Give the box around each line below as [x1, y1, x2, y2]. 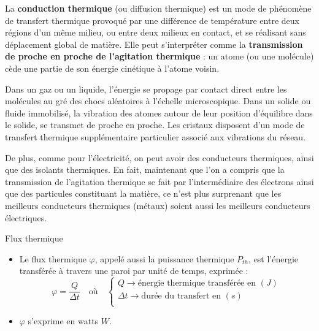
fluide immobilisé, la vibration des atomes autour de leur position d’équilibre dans [5, 106, 313, 119]
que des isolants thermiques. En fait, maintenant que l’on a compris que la [5, 163, 285, 176]
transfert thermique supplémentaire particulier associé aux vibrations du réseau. [5, 130, 306, 143]
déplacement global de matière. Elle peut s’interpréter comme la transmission [5, 37, 303, 50]
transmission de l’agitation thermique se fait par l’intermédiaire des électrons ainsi [5, 175, 314, 188]
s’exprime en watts [28, 314, 99, 327]
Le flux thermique [19, 252, 86, 265]
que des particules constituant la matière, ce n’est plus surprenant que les [5, 187, 282, 200]
